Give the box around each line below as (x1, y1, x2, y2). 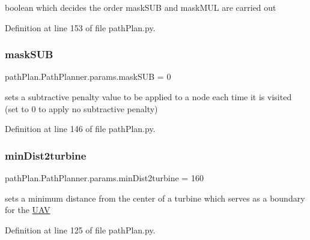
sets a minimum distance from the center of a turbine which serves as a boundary (5, 191, 305, 204)
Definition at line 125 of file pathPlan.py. (5, 223, 156, 236)
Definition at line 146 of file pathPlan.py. (5, 122, 156, 135)
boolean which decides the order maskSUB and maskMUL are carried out (5, 1, 276, 13)
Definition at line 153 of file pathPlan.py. (5, 21, 156, 34)
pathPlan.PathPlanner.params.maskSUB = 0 (5, 70, 171, 83)
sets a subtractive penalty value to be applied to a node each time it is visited (5, 91, 292, 103)
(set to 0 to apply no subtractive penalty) (5, 102, 158, 115)
